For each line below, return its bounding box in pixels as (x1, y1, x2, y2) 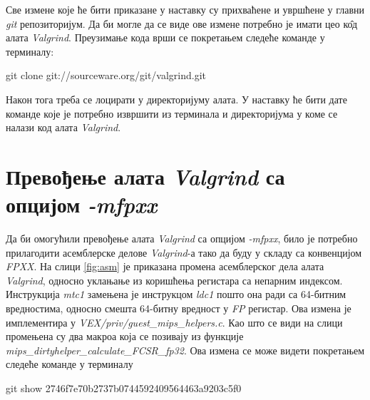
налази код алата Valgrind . (6, 120, 121, 135)
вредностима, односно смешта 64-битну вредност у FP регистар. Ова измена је (6, 301, 351, 316)
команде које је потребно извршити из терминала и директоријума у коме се (6, 106, 338, 120)
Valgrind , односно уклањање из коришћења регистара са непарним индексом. (6, 272, 343, 287)
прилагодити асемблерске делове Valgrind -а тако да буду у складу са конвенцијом (6, 245, 362, 260)
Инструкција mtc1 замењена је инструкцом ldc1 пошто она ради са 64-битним (6, 287, 346, 302)
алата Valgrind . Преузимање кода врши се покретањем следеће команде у (6, 30, 325, 45)
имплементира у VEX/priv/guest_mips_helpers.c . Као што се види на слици (6, 314, 343, 329)
